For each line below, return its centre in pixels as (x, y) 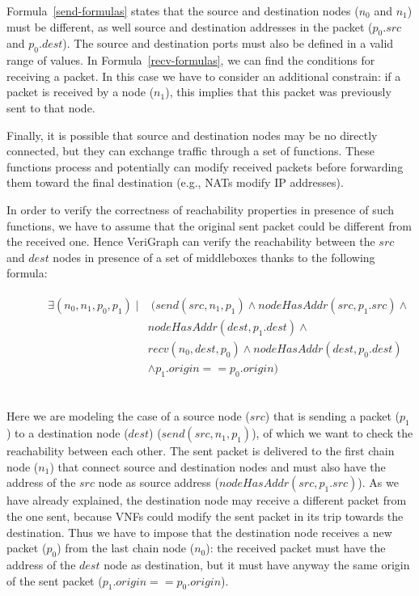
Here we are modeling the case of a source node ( (128, 416)
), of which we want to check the (332, 433)
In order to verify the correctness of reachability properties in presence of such (201, 209)
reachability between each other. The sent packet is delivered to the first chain (201, 451)
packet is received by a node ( (80, 92)
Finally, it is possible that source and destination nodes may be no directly (192, 135)
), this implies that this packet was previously (278, 92)
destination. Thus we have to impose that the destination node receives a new (199, 532)
